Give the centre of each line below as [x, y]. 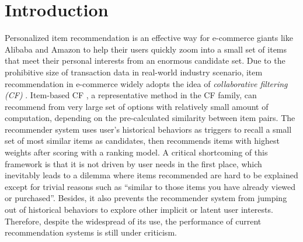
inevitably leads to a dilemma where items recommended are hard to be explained [151, 175]
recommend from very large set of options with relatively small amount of [137, 106]
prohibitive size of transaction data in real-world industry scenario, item [134, 72]
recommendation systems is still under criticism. [91, 232]
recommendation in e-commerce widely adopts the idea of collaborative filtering [146, 83]
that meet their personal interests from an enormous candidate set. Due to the [145, 61]
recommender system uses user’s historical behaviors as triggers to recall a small [148, 129]
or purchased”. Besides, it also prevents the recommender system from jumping [146, 198]
